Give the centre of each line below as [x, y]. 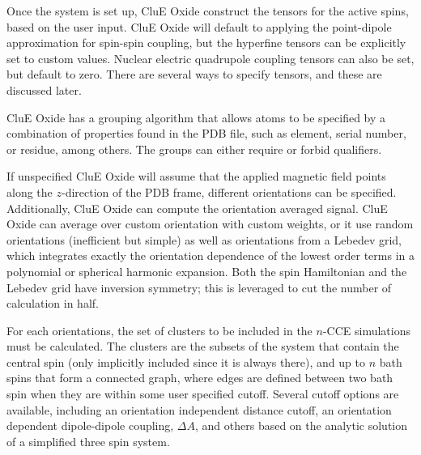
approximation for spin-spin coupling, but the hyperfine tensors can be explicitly [206, 43]
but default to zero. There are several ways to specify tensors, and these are [194, 74]
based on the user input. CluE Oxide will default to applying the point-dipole [199, 26]
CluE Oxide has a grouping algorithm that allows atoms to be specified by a [196, 117]
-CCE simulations [366, 330]
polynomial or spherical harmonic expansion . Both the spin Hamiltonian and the [207, 271]
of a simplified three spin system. [88, 441]
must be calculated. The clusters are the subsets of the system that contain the [203, 346]
